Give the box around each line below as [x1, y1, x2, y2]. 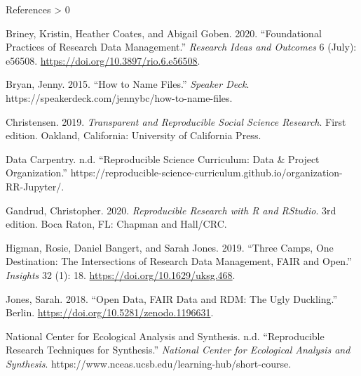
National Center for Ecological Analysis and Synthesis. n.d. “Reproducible [6, 328, 325, 343]
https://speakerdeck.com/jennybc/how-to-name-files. [6, 90, 233, 105]
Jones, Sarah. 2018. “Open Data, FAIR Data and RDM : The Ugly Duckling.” [6, 291, 338, 306]
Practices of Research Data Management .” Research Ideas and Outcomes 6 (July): [6, 39, 357, 54]
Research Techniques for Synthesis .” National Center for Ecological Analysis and [6, 342, 350, 357]
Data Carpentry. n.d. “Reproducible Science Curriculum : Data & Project [6, 151, 320, 166]
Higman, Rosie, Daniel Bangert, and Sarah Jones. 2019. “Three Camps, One [6, 240, 334, 254]
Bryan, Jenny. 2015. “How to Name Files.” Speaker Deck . [6, 77, 250, 91]
